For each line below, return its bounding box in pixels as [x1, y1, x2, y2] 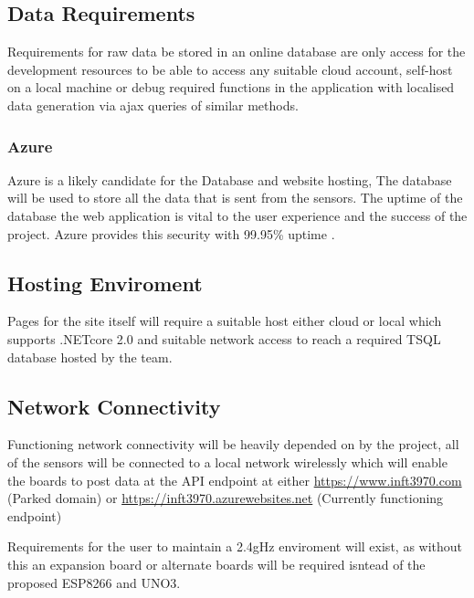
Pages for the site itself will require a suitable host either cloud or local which [7, 311, 442, 330]
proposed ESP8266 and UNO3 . [7, 572, 181, 592]
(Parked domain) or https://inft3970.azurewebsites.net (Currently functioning [7, 488, 444, 508]
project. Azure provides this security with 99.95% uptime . [7, 224, 335, 243]
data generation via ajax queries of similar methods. [7, 95, 299, 114]
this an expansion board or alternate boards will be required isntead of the [7, 554, 426, 573]
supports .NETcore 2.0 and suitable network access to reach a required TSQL [7, 329, 441, 348]
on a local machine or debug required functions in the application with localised [7, 78, 455, 97]
